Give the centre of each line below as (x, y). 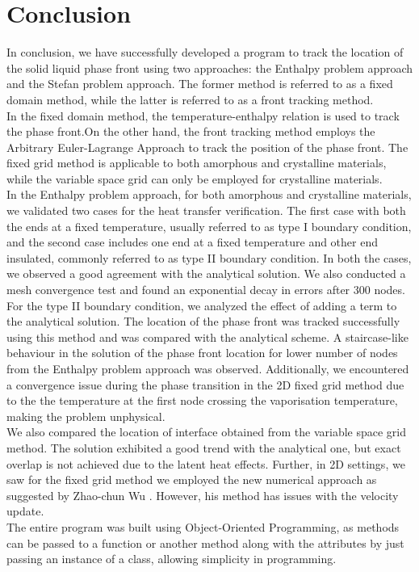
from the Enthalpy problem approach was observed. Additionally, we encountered (208, 368)
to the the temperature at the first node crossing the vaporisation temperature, (202, 400)
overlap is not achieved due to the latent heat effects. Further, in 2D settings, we (206, 463)
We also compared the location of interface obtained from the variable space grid (207, 432)
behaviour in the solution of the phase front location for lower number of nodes (202, 353)
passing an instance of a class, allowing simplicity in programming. (172, 559)
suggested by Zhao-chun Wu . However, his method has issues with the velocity (203, 495)
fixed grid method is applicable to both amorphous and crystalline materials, (197, 163)
